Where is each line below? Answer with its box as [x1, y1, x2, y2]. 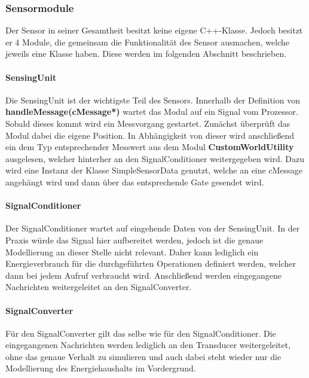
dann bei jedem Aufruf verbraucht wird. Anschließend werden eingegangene [5, 269, 282, 281]
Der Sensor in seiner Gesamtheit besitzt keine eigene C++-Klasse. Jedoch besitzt [5, 24, 303, 36]
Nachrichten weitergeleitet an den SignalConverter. [5, 281, 192, 293]
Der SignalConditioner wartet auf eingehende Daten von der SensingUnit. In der [5, 222, 300, 234]
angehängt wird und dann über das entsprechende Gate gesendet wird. [5, 175, 264, 188]
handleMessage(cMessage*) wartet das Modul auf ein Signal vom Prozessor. [5, 105, 298, 118]
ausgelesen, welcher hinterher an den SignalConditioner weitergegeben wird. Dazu [5, 152, 304, 164]
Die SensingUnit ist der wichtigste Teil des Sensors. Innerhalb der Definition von [5, 93, 300, 106]
